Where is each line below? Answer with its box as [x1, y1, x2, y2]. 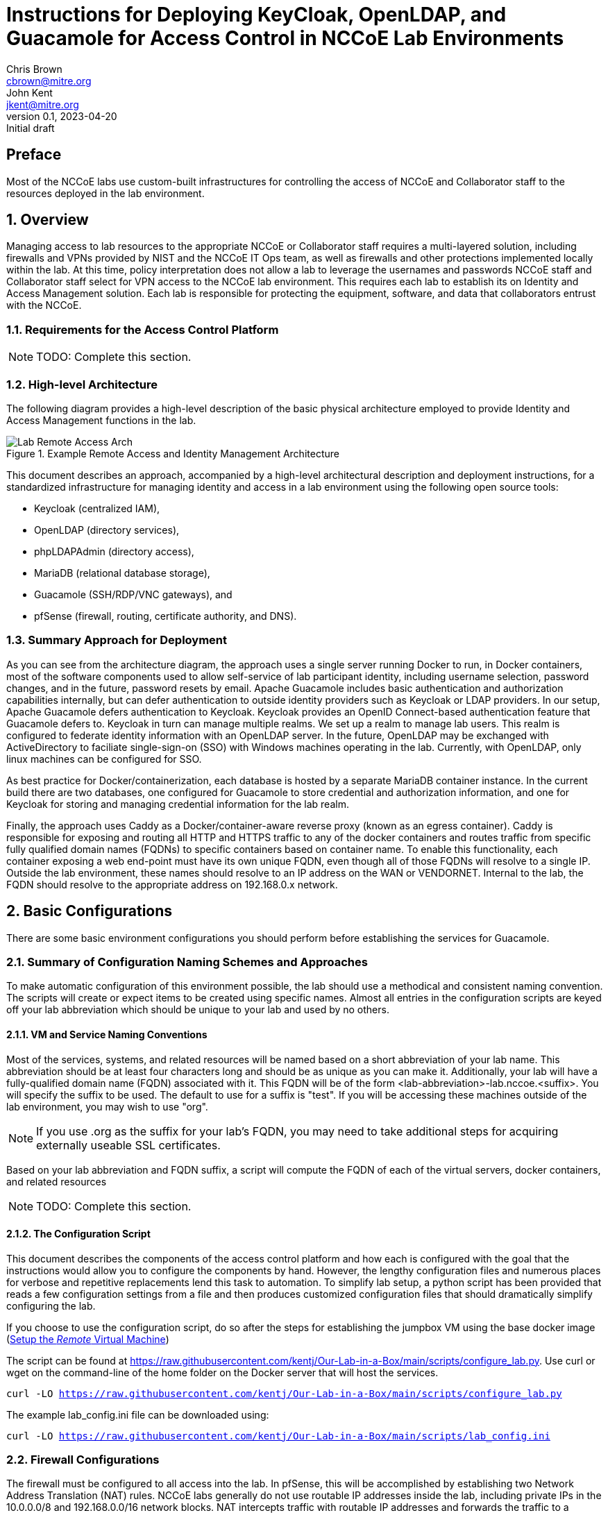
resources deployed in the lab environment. [6, 187, 205, 199]
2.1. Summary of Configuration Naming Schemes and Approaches [6, 954, 368, 969]
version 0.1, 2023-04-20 [6, 110, 117, 122]
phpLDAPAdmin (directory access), [34, 545, 194, 557]
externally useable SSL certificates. [36, 1138, 221, 1152]
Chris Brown [6, 62, 62, 75]
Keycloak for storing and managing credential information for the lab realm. [6, 797, 349, 810]
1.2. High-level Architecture [6, 377, 158, 391]
